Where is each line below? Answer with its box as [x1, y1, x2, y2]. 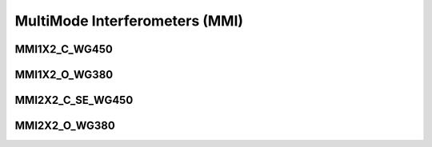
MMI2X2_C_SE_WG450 [14, 93, 134, 107]
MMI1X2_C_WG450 [14, 42, 114, 56]
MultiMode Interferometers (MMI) [14, 12, 244, 30]
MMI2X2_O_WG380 [14, 119, 115, 133]
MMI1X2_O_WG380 [14, 68, 114, 81]
